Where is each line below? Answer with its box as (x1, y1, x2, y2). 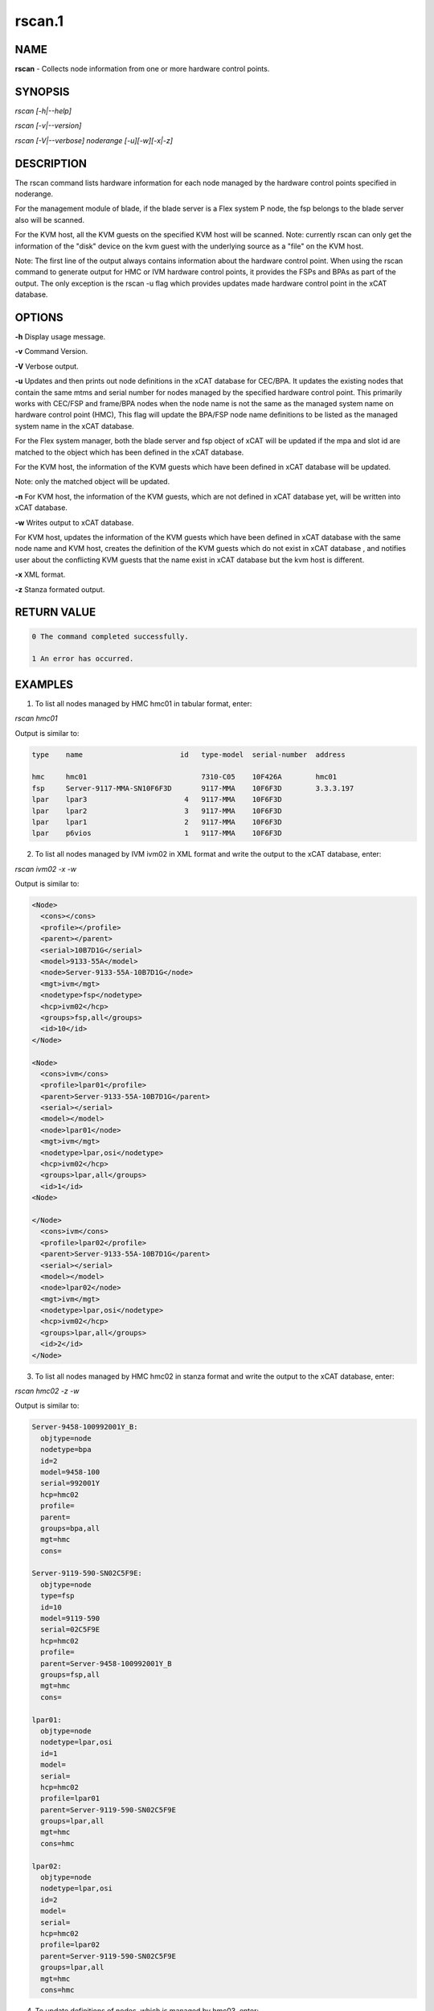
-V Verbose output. (14, 361, 80, 371)
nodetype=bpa (40, 1445, 92, 1454)
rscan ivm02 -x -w (14, 864, 76, 874)
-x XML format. (14, 570, 66, 579)
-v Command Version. (14, 347, 88, 356)
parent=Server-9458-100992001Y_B (40, 1659, 172, 1668)
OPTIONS (14, 310, 63, 324)
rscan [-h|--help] (14, 105, 72, 116)
